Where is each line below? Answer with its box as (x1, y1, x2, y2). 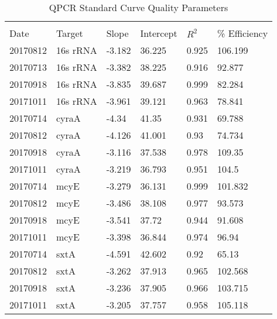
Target (56, 26, 83, 40)
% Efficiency (217, 26, 268, 40)
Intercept (140, 26, 177, 40)
